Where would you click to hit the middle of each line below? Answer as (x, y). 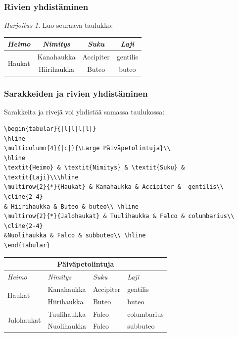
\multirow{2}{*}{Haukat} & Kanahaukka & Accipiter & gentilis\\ (114, 187)
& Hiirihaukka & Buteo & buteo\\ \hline (71, 206)
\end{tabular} (27, 246)
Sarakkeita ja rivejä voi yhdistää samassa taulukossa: (84, 112)
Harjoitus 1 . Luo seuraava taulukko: (59, 25)
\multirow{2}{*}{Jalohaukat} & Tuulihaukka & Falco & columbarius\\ (119, 216)
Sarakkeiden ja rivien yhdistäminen (76, 93)
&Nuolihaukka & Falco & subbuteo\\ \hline (75, 236)
